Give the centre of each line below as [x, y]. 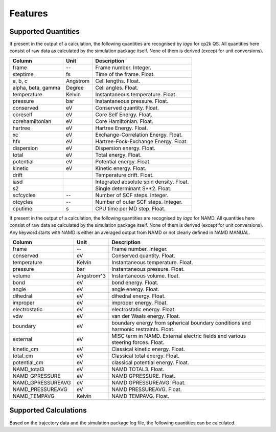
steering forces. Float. [138, 342]
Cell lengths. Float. [118, 81]
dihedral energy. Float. [139, 296]
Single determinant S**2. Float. [133, 188]
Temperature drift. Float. [124, 175]
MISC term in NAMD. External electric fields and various [179, 336]
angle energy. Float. [135, 289]
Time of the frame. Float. [125, 74]
